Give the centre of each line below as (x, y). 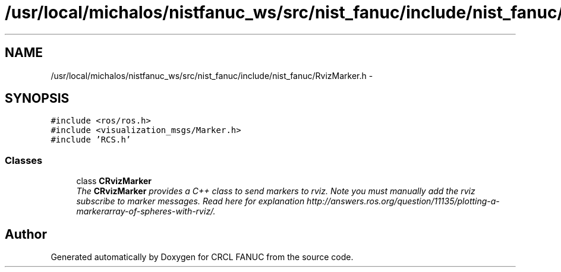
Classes (24, 160)
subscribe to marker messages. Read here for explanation (190, 201)
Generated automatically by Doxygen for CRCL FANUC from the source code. (202, 257)
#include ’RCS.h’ (91, 140)
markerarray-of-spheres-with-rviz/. (146, 211)
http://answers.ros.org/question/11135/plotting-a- (403, 201)
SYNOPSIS (37, 99)
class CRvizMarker (114, 181)
